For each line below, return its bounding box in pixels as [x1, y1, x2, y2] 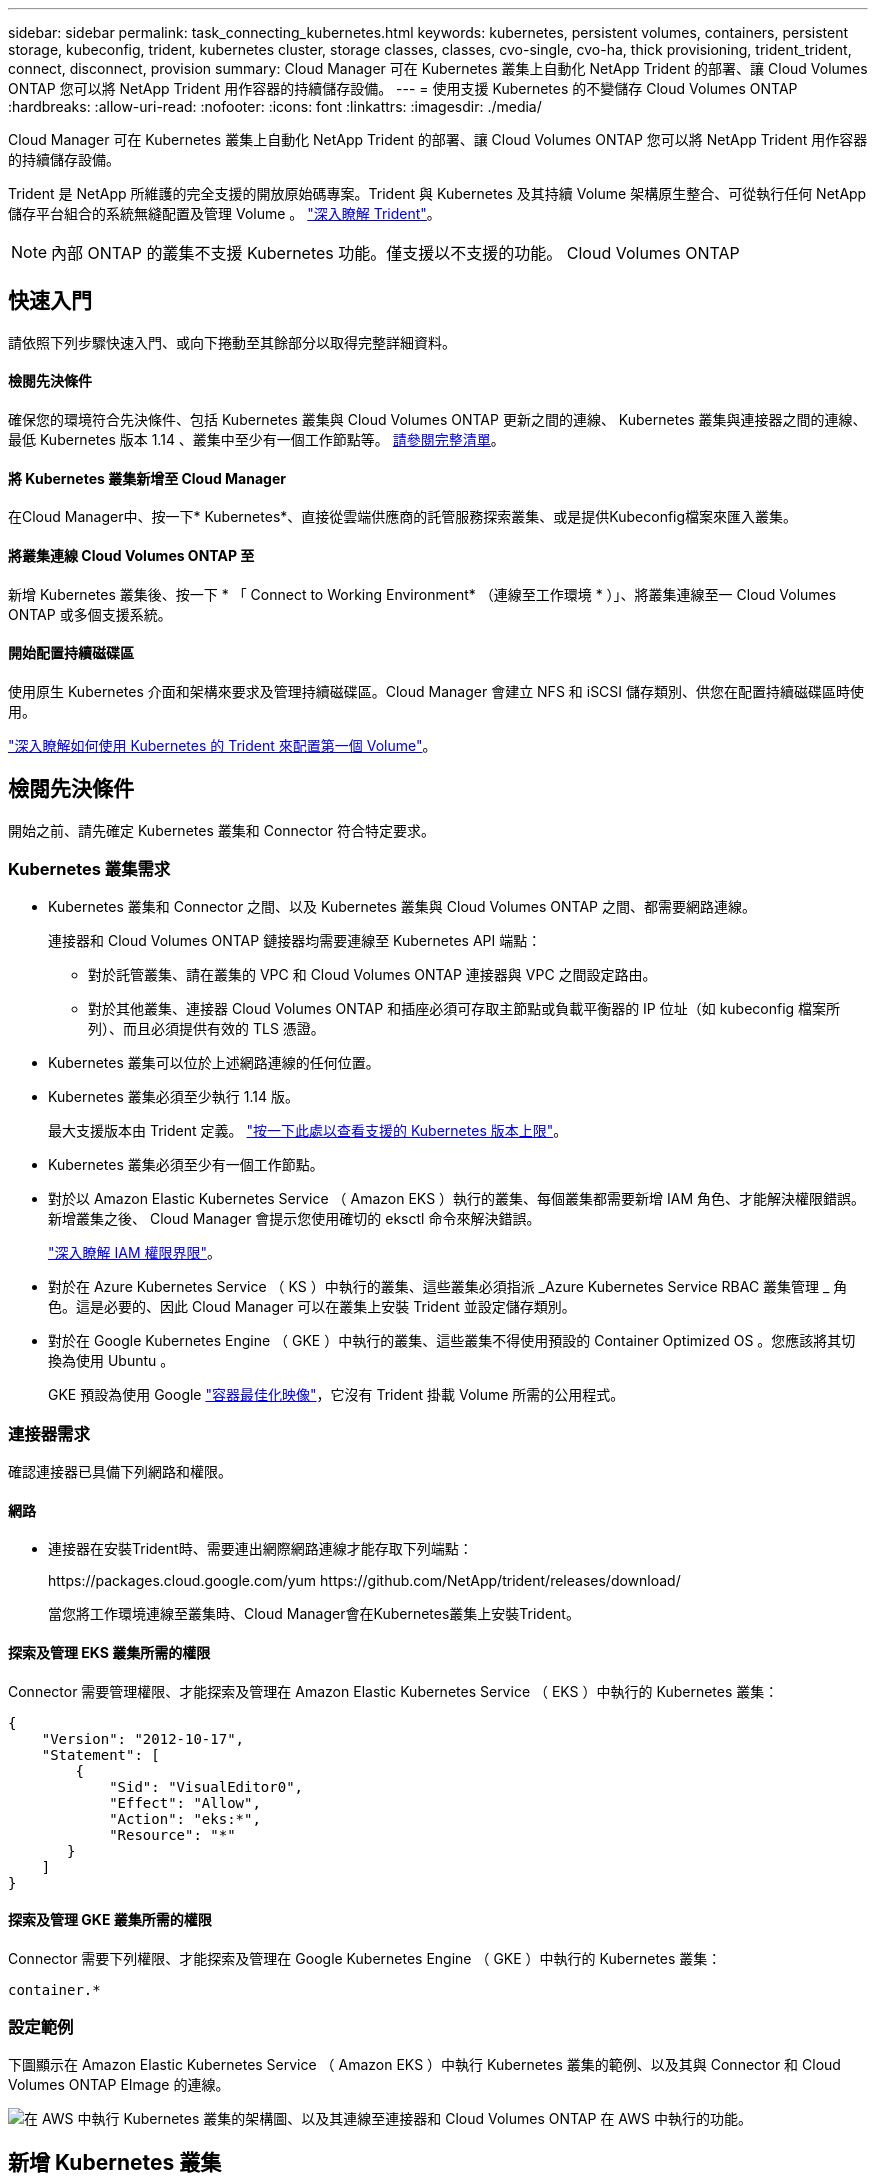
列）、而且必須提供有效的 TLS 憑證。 [88, 1020, 325, 1038]
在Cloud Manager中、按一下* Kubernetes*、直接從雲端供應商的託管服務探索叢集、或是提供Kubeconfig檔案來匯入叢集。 [8, 508, 798, 526]
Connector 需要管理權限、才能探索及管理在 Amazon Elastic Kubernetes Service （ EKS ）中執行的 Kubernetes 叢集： [8, 1682, 779, 1700]
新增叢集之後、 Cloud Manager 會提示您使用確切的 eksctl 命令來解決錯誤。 [48, 1210, 541, 1228]
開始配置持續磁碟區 [8, 644, 134, 662]
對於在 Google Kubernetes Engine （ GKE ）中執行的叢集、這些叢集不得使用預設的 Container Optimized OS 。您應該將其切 [48, 1332, 856, 1350]
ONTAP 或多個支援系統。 [8, 605, 172, 623]
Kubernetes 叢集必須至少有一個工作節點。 [48, 1156, 324, 1174]
